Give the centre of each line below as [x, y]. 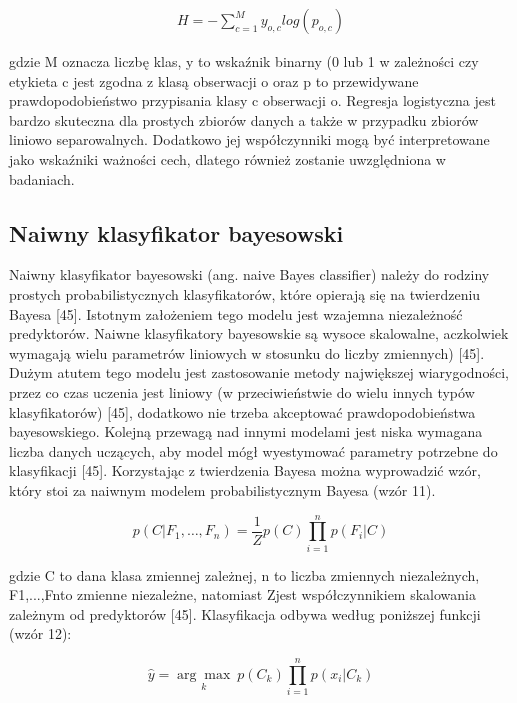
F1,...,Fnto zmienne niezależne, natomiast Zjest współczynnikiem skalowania [242, 594]
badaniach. [42, 178]
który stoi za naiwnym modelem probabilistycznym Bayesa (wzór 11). [222, 489]
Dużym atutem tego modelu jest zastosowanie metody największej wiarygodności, [259, 372]
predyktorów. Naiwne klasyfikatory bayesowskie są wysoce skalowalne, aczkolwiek [259, 333]
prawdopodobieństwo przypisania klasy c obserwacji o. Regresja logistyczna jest [252, 100]
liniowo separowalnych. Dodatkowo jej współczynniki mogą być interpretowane [249, 139]
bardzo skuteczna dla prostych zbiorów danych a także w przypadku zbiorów [244, 119]
